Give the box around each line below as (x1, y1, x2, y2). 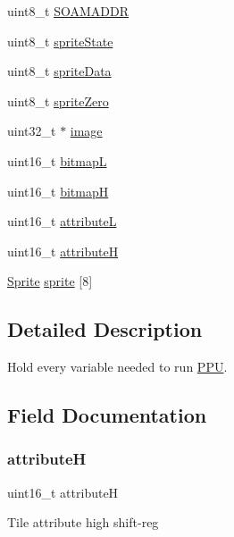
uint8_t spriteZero (7, 91, 109, 110)
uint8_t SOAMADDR (7, 2, 129, 20)
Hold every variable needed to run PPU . (7, 357, 228, 376)
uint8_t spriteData (7, 62, 112, 80)
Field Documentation (7, 401, 207, 429)
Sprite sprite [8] (7, 272, 93, 290)
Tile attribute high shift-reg (7, 513, 159, 532)
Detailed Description (7, 315, 203, 343)
